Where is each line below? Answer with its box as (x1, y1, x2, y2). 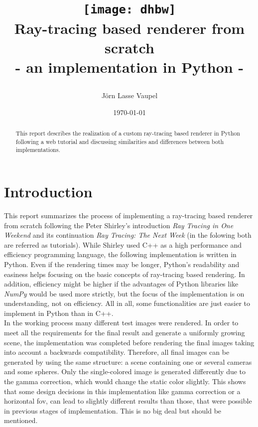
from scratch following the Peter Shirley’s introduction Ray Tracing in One (4, 220, 234, 230)
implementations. (15, 145, 60, 154)
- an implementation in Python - (15, 56, 244, 77)
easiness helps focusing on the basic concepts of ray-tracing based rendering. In (4, 269, 245, 279)
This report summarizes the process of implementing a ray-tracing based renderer (4, 210, 253, 220)
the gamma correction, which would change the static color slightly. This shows (4, 376, 246, 387)
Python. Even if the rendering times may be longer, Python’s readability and (4, 259, 240, 269)
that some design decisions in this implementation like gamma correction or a (4, 386, 241, 396)
